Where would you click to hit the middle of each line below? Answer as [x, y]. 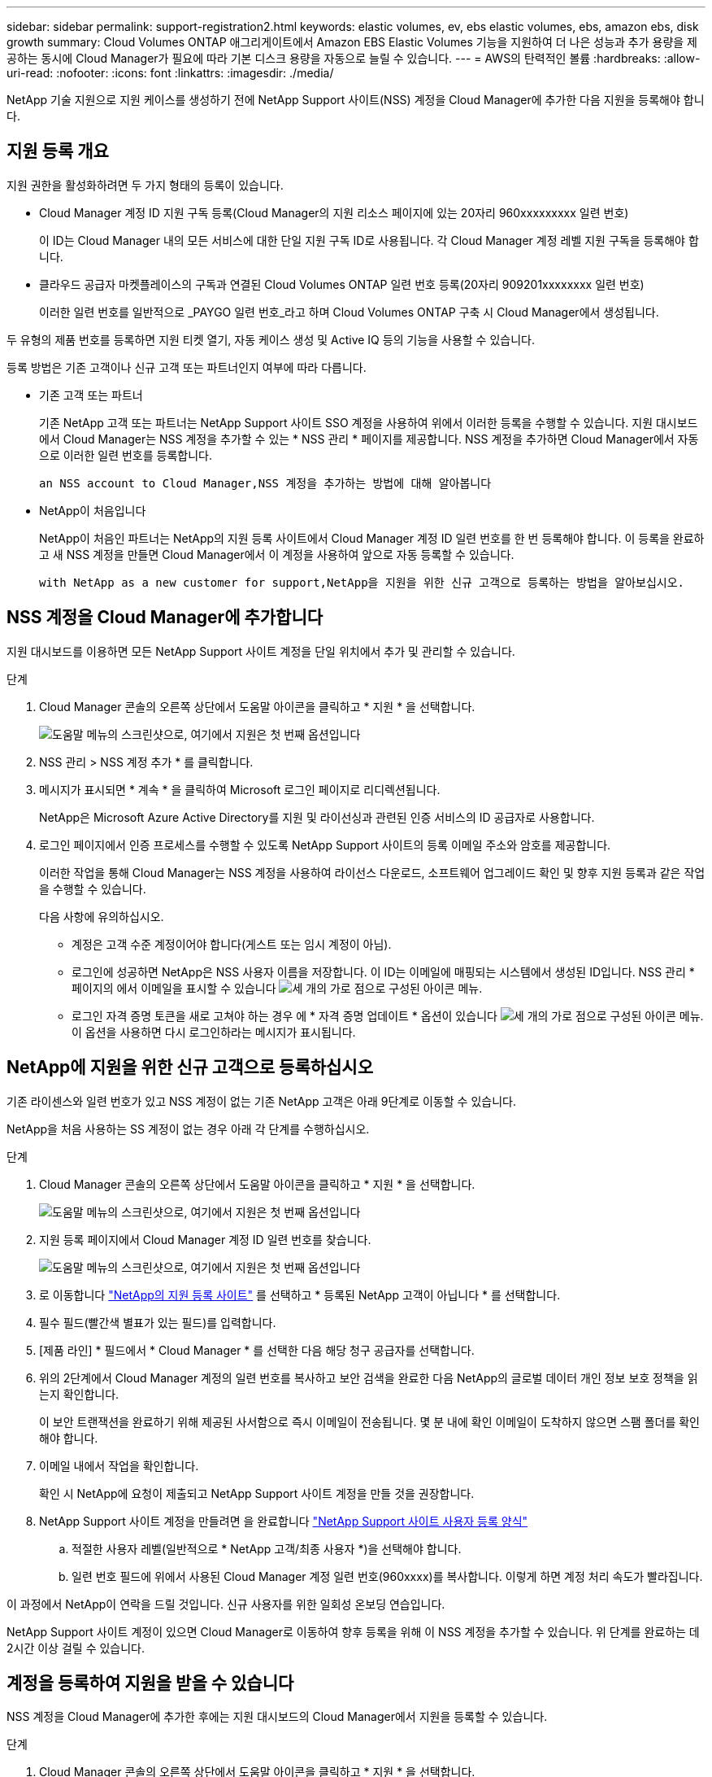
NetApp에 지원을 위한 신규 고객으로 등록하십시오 [190, 1068]
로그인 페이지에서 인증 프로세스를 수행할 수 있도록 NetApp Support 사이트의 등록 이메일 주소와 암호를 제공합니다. [325, 845]
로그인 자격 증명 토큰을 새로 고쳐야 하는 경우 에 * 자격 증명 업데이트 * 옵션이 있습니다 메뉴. [388, 1015]
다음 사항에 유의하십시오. [102, 916]
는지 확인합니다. [79, 1394]
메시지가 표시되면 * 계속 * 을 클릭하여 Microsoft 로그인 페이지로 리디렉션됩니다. [240, 789]
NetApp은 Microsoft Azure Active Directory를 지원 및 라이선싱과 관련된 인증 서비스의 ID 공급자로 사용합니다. [317, 817]
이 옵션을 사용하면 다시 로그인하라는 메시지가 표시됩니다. [214, 1032]
